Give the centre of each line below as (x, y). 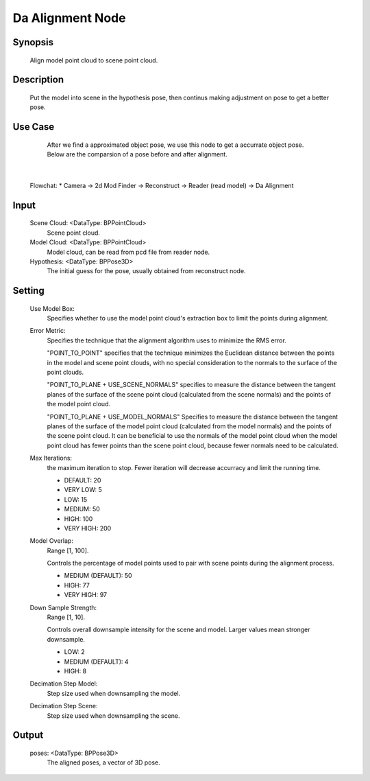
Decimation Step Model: (64, 684)
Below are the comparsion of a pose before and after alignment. (137, 154)
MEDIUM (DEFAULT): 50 (98, 576)
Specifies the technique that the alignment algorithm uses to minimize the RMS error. (167, 340)
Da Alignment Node (69, 18)
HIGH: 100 (78, 519)
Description (38, 80)
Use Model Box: (52, 308)
